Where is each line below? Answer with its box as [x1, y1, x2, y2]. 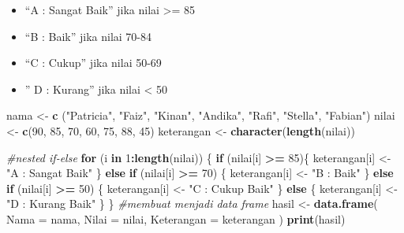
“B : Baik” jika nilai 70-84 [24, 28, 152, 44]
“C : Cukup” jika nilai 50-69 [24, 54, 162, 71]
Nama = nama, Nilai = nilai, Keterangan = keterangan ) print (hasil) [6, 210, 346, 227]
